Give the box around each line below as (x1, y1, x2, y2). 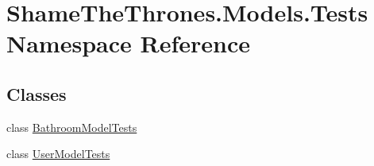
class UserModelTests (6, 145, 110, 162)
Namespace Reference (6, 27, 250, 60)
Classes (6, 81, 67, 106)
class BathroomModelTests (6, 118, 137, 135)
